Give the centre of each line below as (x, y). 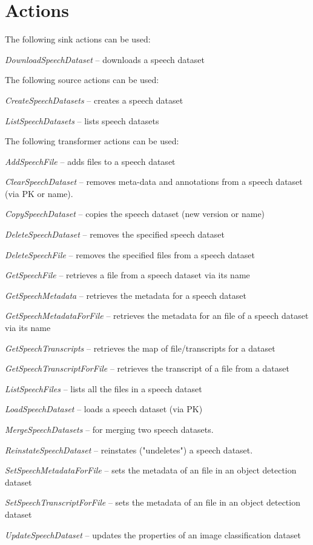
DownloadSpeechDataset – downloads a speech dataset (105, 59)
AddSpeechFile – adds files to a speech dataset (90, 161)
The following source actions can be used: (82, 80)
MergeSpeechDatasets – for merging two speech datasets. (109, 429)
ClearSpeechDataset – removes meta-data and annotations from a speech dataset (154, 182)
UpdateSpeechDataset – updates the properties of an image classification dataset (153, 534)
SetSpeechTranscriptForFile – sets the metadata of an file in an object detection (153, 502)
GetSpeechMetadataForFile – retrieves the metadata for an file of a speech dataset (157, 316)
